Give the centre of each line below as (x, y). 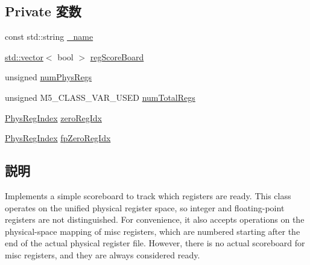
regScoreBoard (117, 56)
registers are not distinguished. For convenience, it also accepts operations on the (155, 219)
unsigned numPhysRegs (49, 77)
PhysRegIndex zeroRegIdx (53, 117)
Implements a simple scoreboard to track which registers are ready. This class (148, 195)
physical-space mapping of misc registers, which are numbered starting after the (153, 231)
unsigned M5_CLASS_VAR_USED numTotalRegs (100, 97)
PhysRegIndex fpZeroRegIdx (58, 138)
